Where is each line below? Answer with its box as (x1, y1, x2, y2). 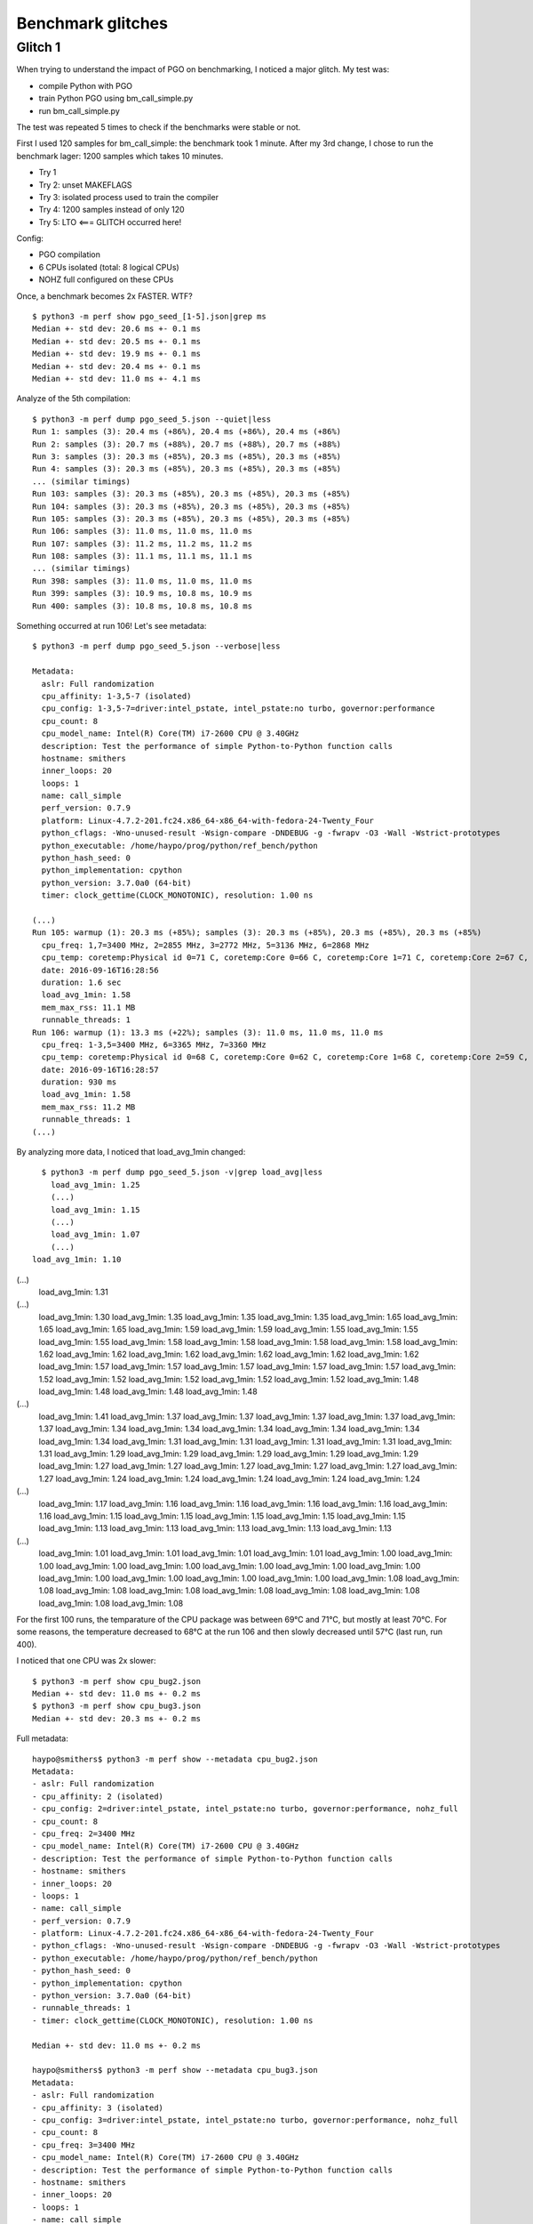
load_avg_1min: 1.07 (50, 1229, 140, 1240)
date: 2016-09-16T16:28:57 (41, 1064, 159, 1075)
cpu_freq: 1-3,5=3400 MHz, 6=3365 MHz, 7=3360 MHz (41, 1039, 266, 1050)
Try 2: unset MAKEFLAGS (38, 179, 132, 190)
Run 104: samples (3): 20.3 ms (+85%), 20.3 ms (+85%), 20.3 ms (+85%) (32, 501, 351, 512)
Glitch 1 (16, 39, 61, 55)
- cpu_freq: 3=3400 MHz (32, 2139, 136, 2150)
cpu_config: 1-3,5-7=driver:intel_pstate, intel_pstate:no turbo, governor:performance (41, 704, 435, 713)
